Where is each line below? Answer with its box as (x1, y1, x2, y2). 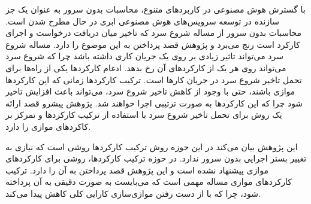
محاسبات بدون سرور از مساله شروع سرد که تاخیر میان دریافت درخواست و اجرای (5, 26, 301, 39)
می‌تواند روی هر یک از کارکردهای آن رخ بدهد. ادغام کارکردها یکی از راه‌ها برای (5, 61, 286, 74)
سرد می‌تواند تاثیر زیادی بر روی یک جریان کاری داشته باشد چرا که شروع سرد (5, 50, 284, 62)
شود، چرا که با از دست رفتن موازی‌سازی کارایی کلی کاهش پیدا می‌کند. (5, 187, 261, 199)
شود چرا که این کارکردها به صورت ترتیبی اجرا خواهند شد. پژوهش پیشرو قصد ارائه (5, 96, 303, 109)
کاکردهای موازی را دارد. (5, 120, 91, 132)
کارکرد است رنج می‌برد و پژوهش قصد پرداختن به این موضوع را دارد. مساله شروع (5, 38, 300, 50)
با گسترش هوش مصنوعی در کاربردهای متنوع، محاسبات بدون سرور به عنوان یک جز (5, 3, 306, 15)
